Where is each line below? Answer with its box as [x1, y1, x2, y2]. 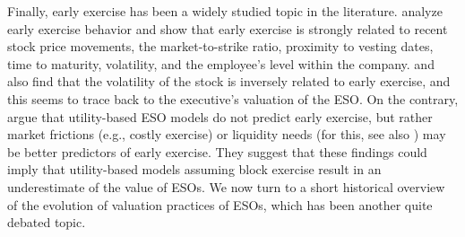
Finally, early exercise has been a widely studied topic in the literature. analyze [7, 2, 443, 20]
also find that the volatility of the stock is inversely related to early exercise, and [7, 72, 451, 91]
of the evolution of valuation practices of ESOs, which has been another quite [7, 195, 433, 214]
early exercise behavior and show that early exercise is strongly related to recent [7, 19, 448, 38]
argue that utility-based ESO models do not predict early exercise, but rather [7, 107, 433, 126]
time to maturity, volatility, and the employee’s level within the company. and [7, 54, 435, 73]
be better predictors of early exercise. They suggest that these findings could [7, 142, 427, 161]
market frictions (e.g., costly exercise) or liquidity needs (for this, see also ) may [7, 125, 446, 144]
